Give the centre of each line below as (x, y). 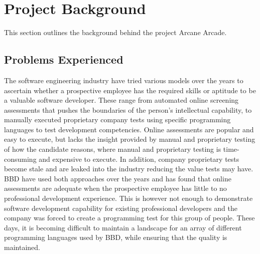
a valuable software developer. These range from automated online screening (121, 100)
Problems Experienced (64, 59)
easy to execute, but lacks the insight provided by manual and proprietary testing (130, 139)
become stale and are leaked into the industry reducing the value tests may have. (129, 169)
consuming (20, 159)
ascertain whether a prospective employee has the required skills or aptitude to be (130, 90)
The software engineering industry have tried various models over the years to (124, 80)
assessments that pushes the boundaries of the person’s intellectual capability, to (128, 109)
